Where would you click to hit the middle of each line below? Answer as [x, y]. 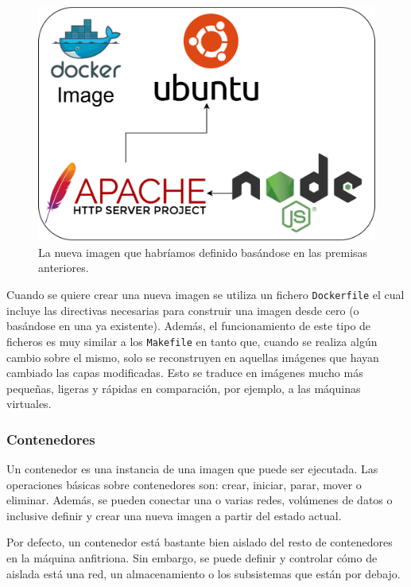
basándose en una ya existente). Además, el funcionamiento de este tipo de [189, 326]
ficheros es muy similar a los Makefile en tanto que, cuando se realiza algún [192, 341]
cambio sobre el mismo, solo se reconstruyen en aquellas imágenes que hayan [193, 357]
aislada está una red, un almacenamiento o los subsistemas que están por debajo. [204, 573]
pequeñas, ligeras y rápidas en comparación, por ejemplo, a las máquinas [184, 388]
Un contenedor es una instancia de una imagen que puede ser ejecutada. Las [192, 469]
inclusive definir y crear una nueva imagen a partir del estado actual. [174, 515]
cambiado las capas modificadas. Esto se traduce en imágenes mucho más [185, 373]
